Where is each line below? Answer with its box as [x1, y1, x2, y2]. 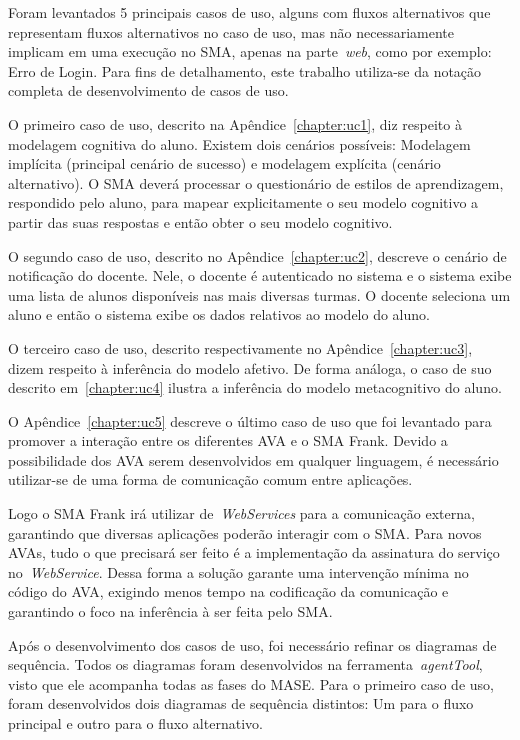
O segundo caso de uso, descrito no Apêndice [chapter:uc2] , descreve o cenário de [8, 245, 507, 266]
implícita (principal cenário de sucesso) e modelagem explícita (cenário [8, 153, 441, 174]
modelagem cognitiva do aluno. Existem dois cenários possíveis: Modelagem [8, 133, 471, 154]
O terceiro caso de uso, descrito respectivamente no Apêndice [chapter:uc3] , [8, 337, 473, 358]
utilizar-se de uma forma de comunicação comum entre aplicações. [8, 469, 413, 490]
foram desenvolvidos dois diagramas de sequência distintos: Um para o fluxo [8, 693, 474, 714]
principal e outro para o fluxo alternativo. [8, 713, 263, 733]
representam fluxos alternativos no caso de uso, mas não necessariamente [8, 21, 454, 42]
